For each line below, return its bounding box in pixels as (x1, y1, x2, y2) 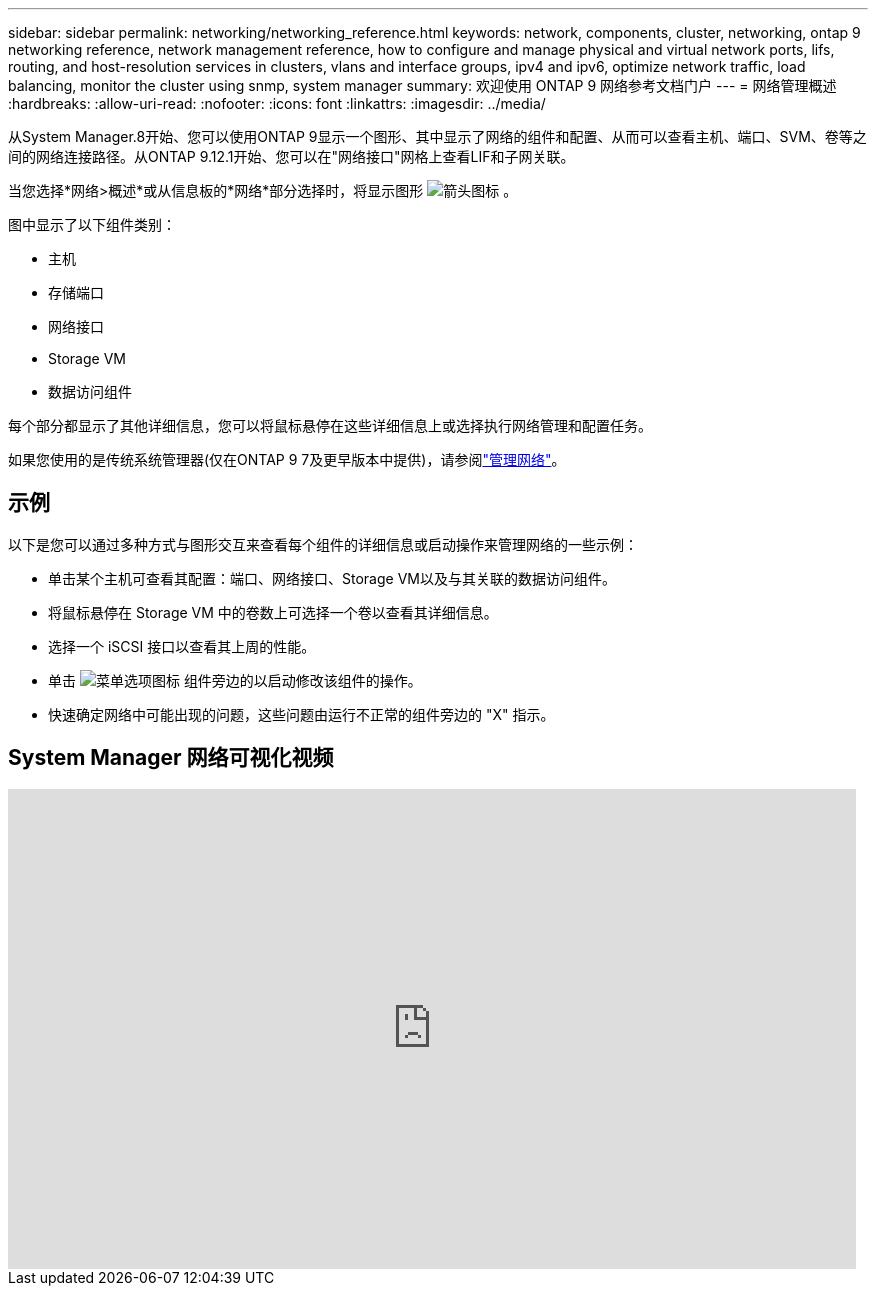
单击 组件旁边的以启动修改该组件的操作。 (48, 671, 422, 689)
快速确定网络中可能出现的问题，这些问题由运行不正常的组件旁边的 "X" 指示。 (48, 705, 555, 723)
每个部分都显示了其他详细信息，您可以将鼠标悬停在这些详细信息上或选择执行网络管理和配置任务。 (8, 417, 652, 434)
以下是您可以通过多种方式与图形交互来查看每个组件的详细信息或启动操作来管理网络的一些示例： (8, 535, 638, 553)
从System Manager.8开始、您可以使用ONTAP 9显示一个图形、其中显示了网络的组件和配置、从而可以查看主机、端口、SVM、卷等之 (8, 128, 867, 145)
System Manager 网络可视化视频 (8, 745, 334, 771)
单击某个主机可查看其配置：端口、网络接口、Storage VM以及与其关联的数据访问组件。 (48, 569, 616, 587)
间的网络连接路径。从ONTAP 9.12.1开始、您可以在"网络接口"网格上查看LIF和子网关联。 (8, 148, 575, 165)
